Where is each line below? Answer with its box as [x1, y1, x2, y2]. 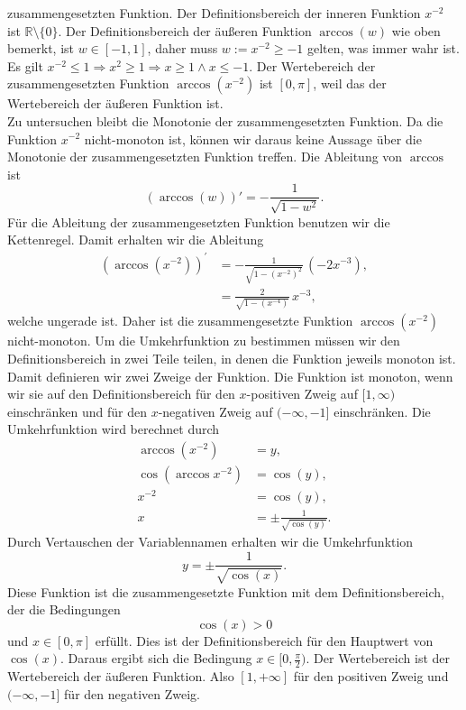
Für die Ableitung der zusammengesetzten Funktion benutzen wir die [7, 212, 390, 231]
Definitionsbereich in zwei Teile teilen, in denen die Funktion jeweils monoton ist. [7, 349, 456, 368]
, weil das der [313, 74, 387, 93]
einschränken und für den [7, 401, 147, 420]
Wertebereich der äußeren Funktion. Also [7, 667, 234, 686]
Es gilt [7, 56, 43, 75]
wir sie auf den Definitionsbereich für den [7, 384, 235, 403]
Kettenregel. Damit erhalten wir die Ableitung [7, 230, 264, 249]
